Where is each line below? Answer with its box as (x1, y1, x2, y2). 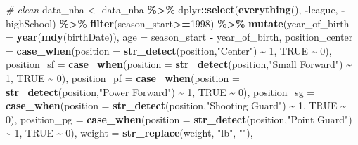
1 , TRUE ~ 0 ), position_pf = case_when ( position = (6, 70, 240, 85)
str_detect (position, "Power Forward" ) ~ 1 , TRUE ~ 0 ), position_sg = (6, 84, 315, 99)
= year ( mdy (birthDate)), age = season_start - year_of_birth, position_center (6, 29, 353, 44)
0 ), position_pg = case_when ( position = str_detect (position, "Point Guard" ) (6, 111, 352, 126)
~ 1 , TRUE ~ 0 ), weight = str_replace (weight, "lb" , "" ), (6, 125, 253, 140)
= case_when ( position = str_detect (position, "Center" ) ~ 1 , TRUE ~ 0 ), (6, 43, 332, 57)
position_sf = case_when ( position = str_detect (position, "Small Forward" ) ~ (6, 57, 352, 71)
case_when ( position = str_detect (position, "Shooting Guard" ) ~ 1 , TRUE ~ (6, 98, 346, 113)
